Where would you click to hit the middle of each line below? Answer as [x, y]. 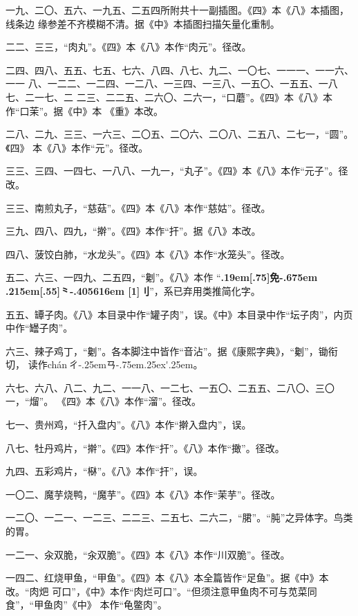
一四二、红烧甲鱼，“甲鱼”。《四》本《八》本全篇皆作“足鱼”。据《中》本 [167, 578]
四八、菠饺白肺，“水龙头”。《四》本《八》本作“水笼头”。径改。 [148, 254]
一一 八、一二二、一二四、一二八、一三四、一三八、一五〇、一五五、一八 [172, 83]
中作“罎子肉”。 [39, 328]
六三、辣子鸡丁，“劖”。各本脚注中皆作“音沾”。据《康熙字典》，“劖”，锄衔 [172, 351]
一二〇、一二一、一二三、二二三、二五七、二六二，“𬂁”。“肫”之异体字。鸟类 [179, 517]
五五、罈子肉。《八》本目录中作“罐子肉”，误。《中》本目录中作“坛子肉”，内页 [179, 314]
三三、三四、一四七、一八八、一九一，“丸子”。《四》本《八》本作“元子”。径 [177, 171]
